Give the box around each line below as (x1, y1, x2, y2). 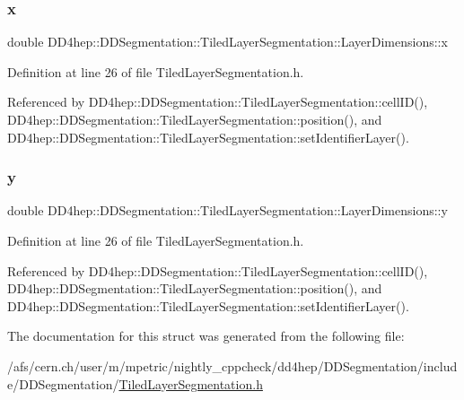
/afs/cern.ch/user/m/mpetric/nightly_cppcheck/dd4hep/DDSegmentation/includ (7, 356, 458, 375)
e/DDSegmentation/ (7, 374, 119, 393)
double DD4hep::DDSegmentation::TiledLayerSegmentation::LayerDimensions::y (7, 201, 448, 220)
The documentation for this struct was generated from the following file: (7, 326, 405, 345)
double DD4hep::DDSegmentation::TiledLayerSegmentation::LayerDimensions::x (7, 32, 448, 51)
